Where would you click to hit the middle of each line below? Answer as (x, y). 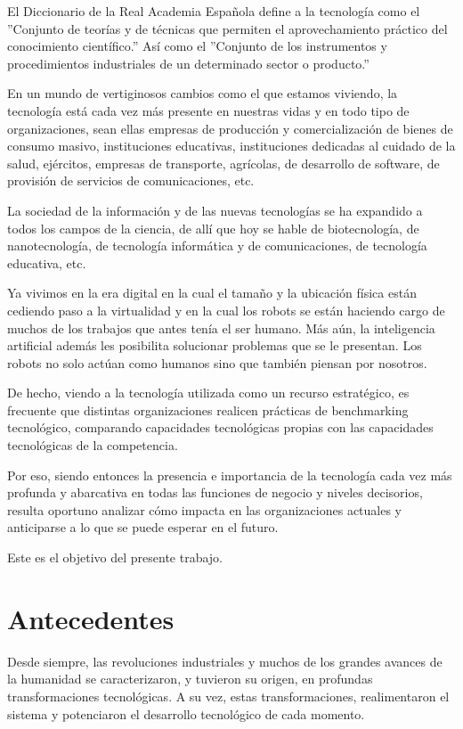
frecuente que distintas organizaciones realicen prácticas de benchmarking (208, 410)
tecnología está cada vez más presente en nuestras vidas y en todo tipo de (208, 110)
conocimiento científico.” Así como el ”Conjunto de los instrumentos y (197, 46)
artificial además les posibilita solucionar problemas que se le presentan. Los (215, 345)
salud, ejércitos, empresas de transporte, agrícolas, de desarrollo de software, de (223, 163)
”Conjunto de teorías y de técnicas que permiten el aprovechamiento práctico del (227, 28)
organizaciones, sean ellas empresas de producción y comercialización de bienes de (230, 128)
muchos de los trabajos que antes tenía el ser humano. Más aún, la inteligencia (221, 328)
